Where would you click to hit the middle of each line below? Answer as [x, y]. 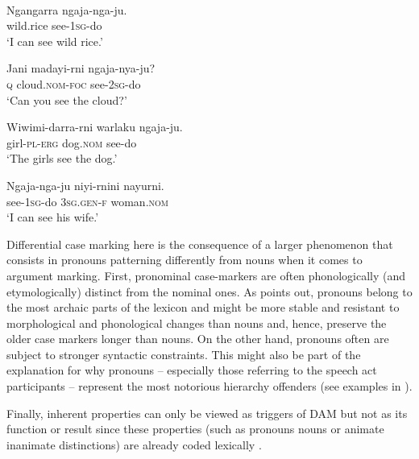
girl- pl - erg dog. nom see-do [72, 142]
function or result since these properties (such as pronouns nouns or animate [195, 429]
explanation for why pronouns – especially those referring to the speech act [192, 370]
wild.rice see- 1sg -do [54, 25]
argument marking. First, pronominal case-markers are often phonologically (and [206, 275]
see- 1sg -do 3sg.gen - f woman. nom [87, 201]
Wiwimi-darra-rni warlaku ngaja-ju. [95, 127]
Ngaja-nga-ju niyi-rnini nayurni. [85, 185]
